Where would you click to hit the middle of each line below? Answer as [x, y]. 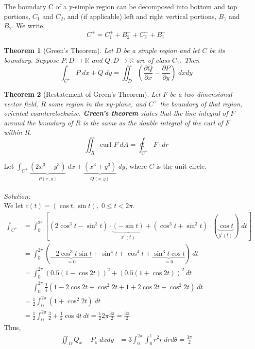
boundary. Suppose [31, 60]
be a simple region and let [162, 50]
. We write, [28, 26]
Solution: [17, 196]
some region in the [76, 103]
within [13, 132]
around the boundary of [39, 122]
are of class [153, 60]
